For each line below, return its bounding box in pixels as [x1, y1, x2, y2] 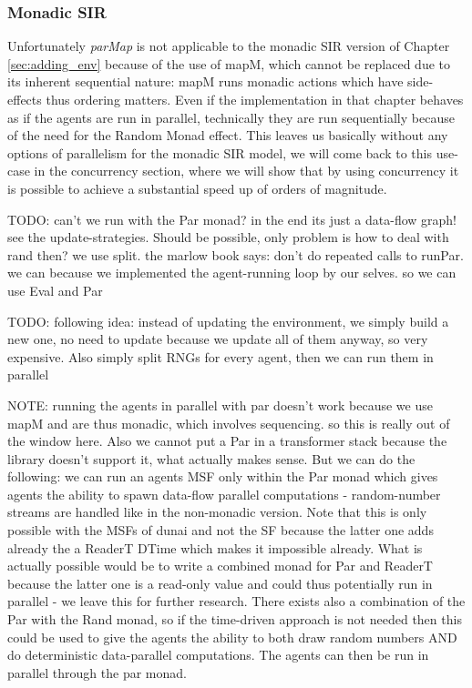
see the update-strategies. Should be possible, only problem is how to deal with [7, 228, 449, 247]
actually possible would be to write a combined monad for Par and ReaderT [7, 556, 433, 575]
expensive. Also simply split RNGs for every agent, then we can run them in [7, 347, 434, 366]
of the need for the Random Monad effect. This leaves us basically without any [7, 126, 448, 145]
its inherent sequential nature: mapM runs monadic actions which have [7, 72, 404, 91]
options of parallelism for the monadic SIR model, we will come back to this [7, 143, 432, 162]
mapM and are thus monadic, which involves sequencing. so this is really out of [7, 413, 450, 432]
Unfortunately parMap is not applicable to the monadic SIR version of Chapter [7, 36, 450, 56]
